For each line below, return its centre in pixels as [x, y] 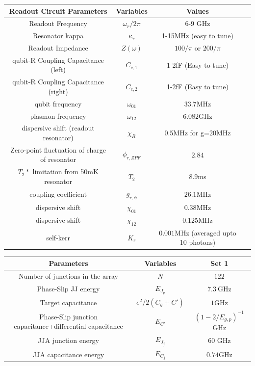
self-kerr [58, 237]
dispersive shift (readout [58, 128]
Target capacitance [68, 302]
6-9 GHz [198, 23]
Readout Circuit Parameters [58, 11]
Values [198, 11]
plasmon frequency [58, 116]
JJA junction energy [68, 340]
